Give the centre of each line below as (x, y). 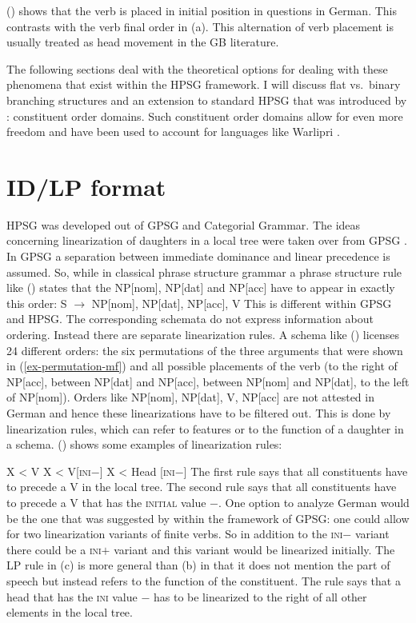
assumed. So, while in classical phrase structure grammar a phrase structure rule (204, 272)
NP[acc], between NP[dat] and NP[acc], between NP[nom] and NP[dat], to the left (208, 381)
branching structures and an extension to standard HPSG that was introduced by (207, 100)
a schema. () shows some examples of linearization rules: (144, 444)
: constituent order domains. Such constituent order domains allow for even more (205, 116)
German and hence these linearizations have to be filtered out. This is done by (199, 413)
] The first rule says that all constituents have (296, 471)
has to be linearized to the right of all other (260, 596)
